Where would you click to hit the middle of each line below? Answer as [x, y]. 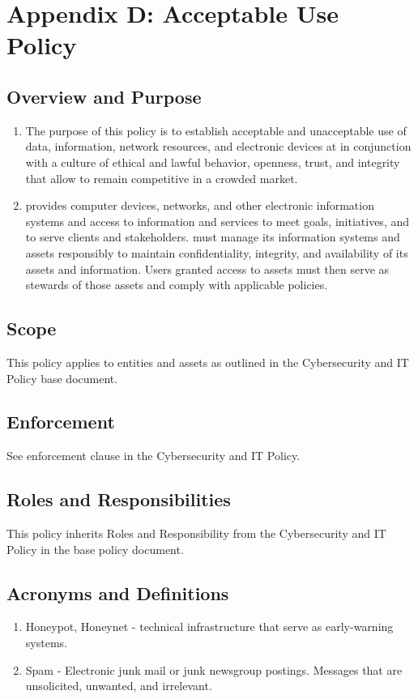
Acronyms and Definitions [118, 592]
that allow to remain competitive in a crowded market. [162, 178]
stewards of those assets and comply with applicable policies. [177, 285]
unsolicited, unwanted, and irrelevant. [119, 686]
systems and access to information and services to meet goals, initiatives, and [218, 221]
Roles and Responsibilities [119, 499]
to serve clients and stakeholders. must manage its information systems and [213, 237]
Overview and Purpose [104, 96]
